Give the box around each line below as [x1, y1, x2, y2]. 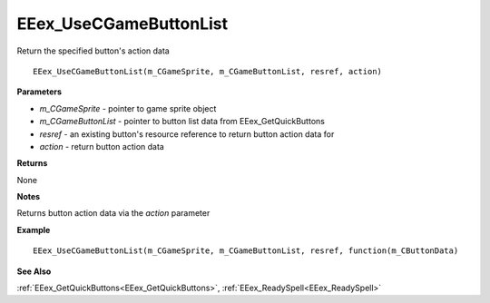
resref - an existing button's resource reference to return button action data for [39, 128, 335, 140]
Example [16, 224, 51, 235]
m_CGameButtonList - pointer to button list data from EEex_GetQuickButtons [39, 116, 326, 127]
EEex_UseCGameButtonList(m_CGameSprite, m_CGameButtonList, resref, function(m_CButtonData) [33, 246, 459, 256]
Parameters [16, 86, 63, 97]
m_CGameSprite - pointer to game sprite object [39, 103, 217, 113]
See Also [16, 266, 52, 277]
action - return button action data [39, 141, 165, 151]
